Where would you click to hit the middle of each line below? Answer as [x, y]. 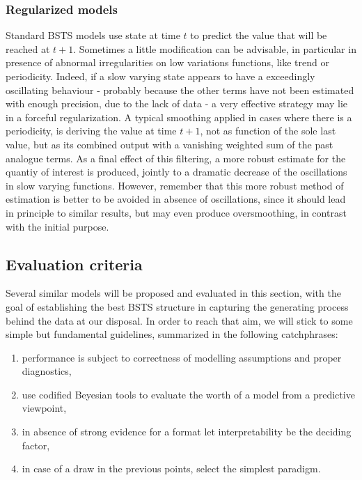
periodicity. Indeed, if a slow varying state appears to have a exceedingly [160, 76]
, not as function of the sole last [268, 131]
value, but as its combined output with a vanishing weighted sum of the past [170, 144]
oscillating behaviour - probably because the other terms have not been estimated [180, 90]
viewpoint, [44, 408]
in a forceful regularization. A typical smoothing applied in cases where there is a [179, 117]
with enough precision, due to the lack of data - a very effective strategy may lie [176, 103]
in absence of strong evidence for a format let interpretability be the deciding [187, 432]
